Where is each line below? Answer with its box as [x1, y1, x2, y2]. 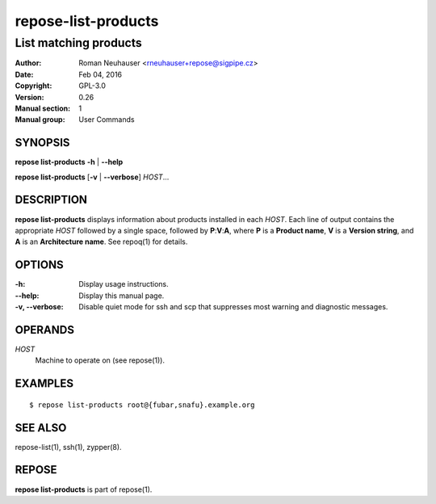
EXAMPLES [15, 376, 74, 391]
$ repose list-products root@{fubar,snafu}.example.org [29, 400, 255, 409]
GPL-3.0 [78, 81, 107, 90]
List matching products [15, 36, 142, 50]
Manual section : [15, 103, 71, 113]
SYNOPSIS [15, 136, 70, 149]
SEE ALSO [15, 421, 67, 435]
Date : [15, 69, 34, 79]
